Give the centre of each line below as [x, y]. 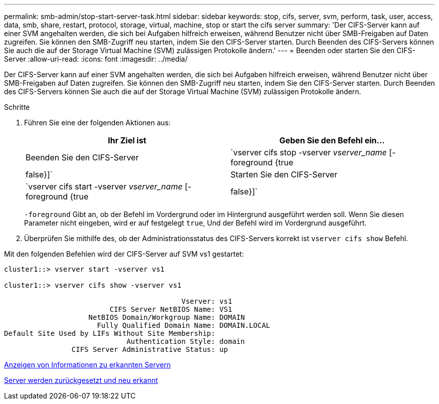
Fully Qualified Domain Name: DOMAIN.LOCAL [184, 325]
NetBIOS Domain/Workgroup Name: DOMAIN [167, 317]
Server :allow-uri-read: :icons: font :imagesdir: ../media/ [96, 59]
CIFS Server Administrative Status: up [150, 349]
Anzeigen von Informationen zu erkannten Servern [87, 365]
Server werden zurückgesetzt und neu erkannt [81, 380]
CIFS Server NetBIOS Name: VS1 [171, 309]
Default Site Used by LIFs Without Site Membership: [110, 333]
